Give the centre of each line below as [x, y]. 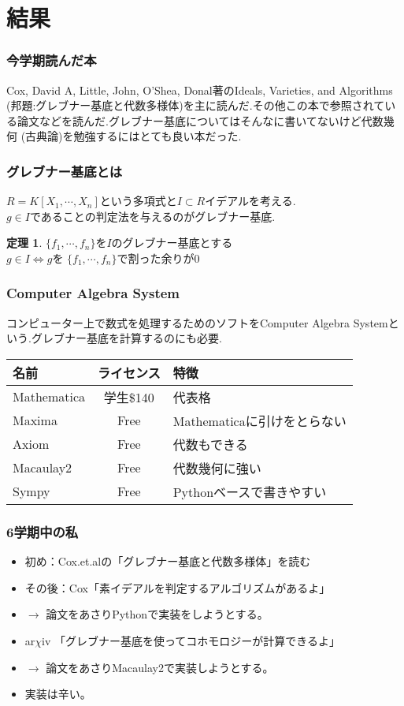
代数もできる [210, 444]
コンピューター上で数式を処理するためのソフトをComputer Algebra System [197, 322]
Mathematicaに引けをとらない [259, 420]
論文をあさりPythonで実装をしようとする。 [157, 614]
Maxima [35, 420]
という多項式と [138, 201]
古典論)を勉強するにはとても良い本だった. [133, 136]
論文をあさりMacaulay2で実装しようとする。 [160, 667]
